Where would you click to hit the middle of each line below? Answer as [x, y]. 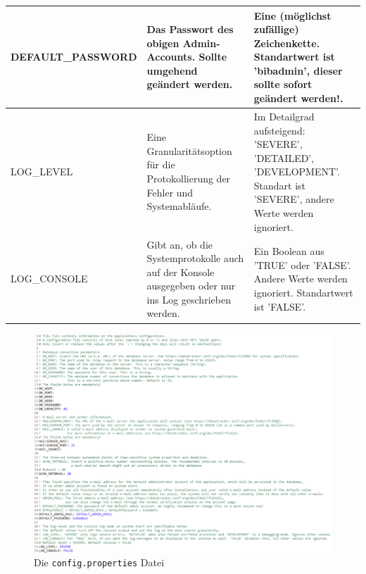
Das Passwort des [190, 29]
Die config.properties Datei [99, 562]
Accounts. [171, 57]
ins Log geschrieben [189, 299]
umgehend [172, 70]
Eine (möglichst [292, 15]
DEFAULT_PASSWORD [74, 57]
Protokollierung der [189, 179]
